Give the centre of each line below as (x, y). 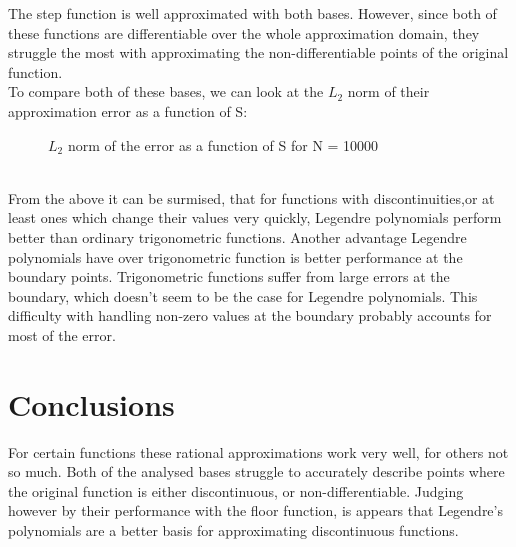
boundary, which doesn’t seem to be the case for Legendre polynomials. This (243, 295)
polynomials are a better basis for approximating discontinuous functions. (233, 530)
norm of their (388, 91)
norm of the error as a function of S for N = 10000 (223, 144)
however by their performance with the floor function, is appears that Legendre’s (255, 510)
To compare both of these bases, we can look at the (166, 91)
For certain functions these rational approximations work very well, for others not (258, 451)
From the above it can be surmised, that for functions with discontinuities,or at (251, 197)
